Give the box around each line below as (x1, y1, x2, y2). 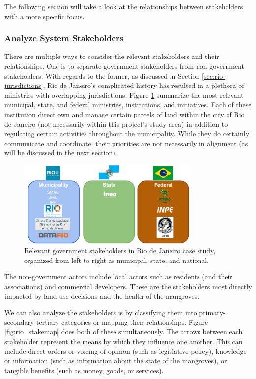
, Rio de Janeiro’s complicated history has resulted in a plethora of (43, 80, 244, 90)
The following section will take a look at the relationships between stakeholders (4, 1, 243, 11)
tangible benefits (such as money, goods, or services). (4, 365, 164, 375)
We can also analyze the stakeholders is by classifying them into (4, 307, 197, 318)
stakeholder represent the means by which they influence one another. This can (4, 336, 243, 346)
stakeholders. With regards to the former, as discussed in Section (4, 70, 200, 81)
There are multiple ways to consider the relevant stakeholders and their (4, 51, 219, 61)
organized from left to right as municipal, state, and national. (24, 255, 209, 265)
